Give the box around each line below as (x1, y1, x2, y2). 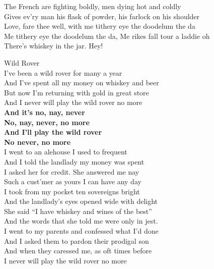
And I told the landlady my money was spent (4, 156, 145, 167)
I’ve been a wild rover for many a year (4, 67, 122, 78)
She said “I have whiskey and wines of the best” (4, 205, 152, 216)
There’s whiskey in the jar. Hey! (4, 40, 103, 51)
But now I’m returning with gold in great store (4, 87, 149, 97)
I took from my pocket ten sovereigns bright (4, 186, 140, 196)
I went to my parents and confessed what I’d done (4, 226, 159, 236)
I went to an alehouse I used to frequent (4, 146, 127, 157)
